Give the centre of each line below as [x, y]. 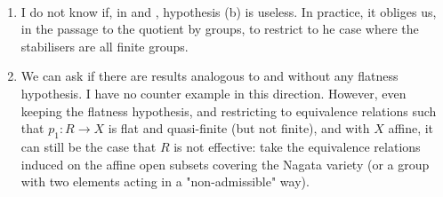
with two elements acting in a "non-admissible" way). [165, 181]
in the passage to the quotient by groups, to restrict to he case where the [220, 29]
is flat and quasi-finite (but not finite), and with [239, 128]
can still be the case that [89, 146]
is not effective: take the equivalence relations [297, 146]
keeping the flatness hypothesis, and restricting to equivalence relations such [229, 110]
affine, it [411, 128]
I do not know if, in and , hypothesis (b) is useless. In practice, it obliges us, [229, 11]
